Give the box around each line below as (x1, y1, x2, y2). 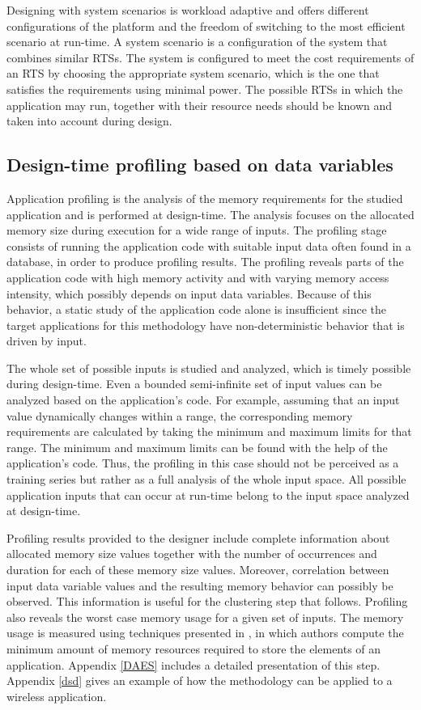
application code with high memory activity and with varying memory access (6, 268, 389, 285)
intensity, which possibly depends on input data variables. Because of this (6, 285, 372, 302)
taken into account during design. (6, 112, 172, 129)
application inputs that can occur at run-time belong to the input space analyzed (6, 486, 410, 503)
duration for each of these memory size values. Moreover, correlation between (6, 561, 389, 578)
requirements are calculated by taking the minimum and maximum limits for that (6, 423, 412, 440)
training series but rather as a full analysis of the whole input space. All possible (6, 471, 406, 488)
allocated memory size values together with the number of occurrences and (6, 545, 377, 562)
